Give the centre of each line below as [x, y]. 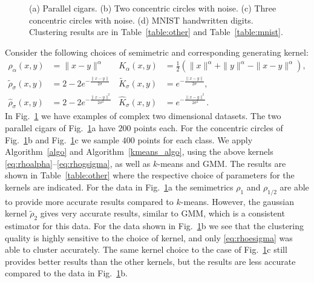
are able [294, 187]
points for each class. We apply [195, 139]
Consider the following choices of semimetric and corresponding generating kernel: [157, 52]
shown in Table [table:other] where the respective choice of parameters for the [150, 175]
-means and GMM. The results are [222, 163]
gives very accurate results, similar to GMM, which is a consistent [162, 213]
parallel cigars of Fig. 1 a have [60, 127]
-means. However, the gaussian [237, 201]
